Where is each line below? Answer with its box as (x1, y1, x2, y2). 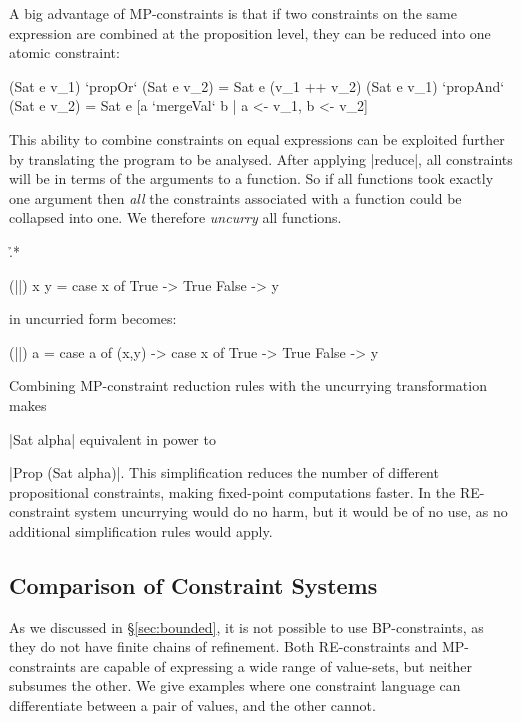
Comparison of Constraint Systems (9, 569, 378, 600)
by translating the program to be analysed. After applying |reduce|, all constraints (9, 148, 513, 169)
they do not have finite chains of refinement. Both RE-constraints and (9, 636, 438, 657)
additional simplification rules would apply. (9, 520, 273, 541)
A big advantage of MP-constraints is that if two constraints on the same (9, 3, 457, 23)
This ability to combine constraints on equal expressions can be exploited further (9, 128, 505, 149)
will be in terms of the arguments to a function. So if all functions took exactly (9, 168, 494, 189)
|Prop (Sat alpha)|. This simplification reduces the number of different (9, 462, 439, 483)
